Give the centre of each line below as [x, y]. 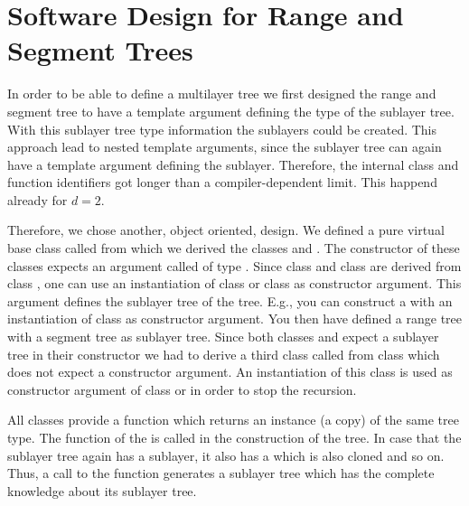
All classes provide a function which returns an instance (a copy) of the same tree [233, 420]
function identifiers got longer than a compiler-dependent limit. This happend [222, 182]
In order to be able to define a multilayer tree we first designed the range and [222, 94]
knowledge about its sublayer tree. [102, 490]
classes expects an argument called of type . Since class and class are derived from [234, 265]
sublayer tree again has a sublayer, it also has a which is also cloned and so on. [226, 455]
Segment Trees [100, 50]
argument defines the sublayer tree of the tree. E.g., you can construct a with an [230, 300]
